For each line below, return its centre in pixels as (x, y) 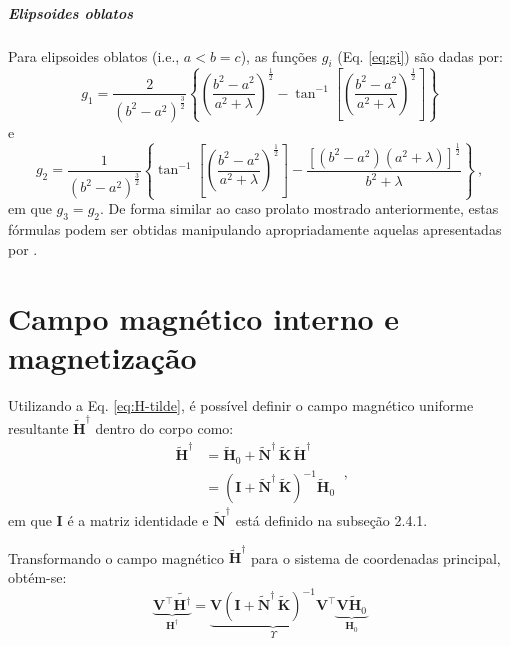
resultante (38, 428)
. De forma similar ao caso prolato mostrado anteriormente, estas (299, 208)
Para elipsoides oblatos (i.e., (94, 55)
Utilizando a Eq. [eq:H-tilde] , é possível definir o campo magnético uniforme (241, 404)
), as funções (279, 55)
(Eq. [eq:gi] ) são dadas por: (420, 55)
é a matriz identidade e (138, 520)
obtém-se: (37, 577)
